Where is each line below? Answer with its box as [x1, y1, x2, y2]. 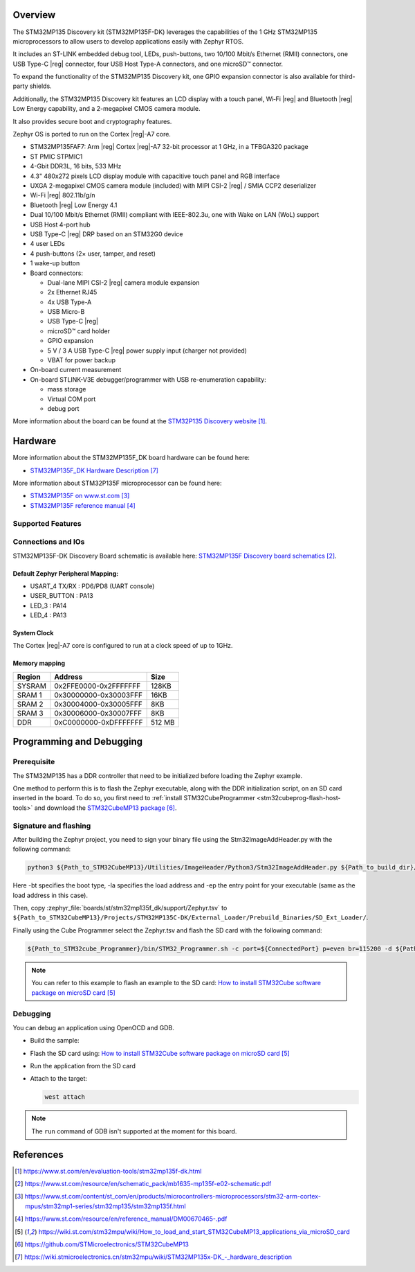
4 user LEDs [30, 240, 65, 248]
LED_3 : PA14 [30, 601, 67, 610]
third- [339, 73, 356, 81]
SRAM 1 [17, 690, 42, 700]
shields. [29, 82, 52, 90]
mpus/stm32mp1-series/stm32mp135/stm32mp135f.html [25, 1202, 186, 1210]
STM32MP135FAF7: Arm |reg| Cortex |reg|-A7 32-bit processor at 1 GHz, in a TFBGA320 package [30, 143, 308, 151]
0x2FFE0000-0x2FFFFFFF [54, 681, 141, 691]
